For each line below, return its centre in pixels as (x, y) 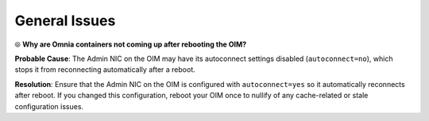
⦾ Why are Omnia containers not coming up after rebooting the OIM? (131, 44)
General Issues (65, 21)
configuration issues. (49, 106)
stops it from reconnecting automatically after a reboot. (105, 70)
